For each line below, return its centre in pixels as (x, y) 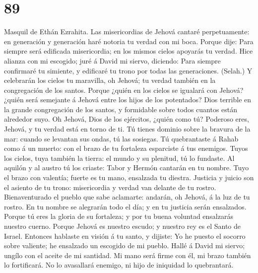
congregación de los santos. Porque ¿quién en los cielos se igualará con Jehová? (124, 90)
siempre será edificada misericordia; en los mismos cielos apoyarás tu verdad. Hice (129, 51)
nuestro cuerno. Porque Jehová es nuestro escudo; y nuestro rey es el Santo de (123, 226)
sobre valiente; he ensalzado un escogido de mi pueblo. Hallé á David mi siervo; (125, 245)
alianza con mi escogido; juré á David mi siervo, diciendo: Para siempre (112, 60)
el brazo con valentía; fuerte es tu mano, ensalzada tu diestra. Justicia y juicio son (129, 177)
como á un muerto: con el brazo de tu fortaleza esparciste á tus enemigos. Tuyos (126, 148)
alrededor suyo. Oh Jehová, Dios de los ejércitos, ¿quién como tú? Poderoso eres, (127, 119)
